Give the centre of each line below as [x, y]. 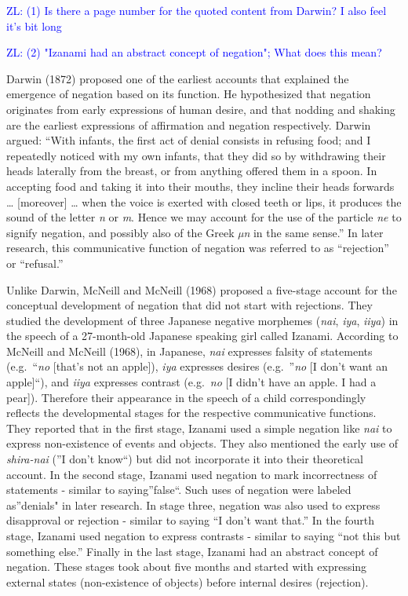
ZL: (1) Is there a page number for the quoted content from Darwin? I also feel [197, 10]
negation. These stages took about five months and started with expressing [187, 567]
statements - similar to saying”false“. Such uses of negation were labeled [179, 490]
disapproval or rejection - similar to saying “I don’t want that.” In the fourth [191, 520]
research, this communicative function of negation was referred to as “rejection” [198, 248]
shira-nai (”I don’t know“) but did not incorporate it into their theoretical [185, 459]
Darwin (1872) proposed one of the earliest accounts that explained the [178, 78]
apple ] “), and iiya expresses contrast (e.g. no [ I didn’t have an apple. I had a [191, 382]
